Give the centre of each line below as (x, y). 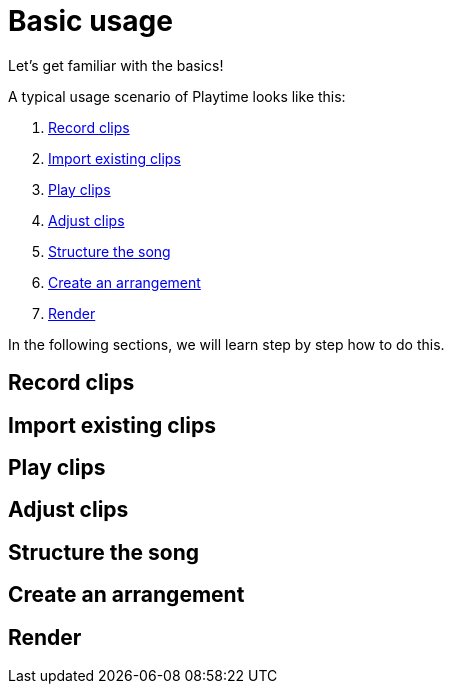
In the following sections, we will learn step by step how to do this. (226, 344)
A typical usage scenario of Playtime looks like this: (177, 96)
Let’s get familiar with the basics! (116, 65)
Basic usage (90, 21)
